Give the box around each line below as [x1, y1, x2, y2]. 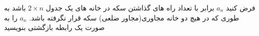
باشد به [4, 2, 26, 12]
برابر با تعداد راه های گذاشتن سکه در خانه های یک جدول [46, 2, 214, 12]
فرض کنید [226, 2, 255, 12]
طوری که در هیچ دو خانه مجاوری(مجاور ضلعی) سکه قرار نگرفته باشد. [29, 12, 239, 22]
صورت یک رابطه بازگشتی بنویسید [4, 22, 105, 32]
